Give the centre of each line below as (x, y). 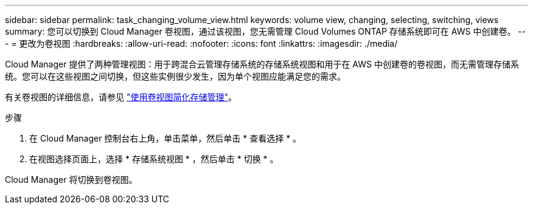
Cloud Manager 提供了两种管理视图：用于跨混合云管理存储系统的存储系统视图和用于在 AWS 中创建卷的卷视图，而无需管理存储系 (262, 64)
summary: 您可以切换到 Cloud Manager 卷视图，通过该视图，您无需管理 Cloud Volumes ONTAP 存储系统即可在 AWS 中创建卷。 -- (266, 31)
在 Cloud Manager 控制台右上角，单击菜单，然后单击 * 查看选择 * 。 (165, 138)
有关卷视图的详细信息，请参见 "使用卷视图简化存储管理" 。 (121, 97)
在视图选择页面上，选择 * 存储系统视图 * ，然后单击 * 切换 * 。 (154, 159)
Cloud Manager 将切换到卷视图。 (71, 180)
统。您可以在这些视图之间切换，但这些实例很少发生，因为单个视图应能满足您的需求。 (175, 76)
